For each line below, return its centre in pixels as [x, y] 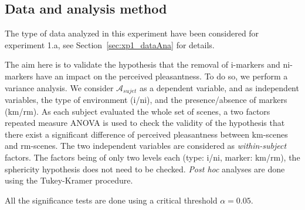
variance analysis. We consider [59, 87]
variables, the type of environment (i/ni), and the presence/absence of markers [146, 100]
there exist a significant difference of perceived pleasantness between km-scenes [146, 134]
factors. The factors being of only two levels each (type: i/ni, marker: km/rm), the [152, 157]
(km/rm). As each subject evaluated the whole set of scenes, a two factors [138, 111]
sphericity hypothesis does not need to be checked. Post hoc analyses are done [145, 169]
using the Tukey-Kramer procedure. [69, 180]
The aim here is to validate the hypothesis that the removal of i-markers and [143, 64]
